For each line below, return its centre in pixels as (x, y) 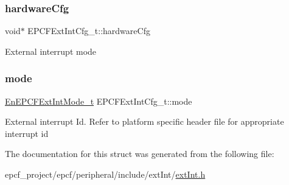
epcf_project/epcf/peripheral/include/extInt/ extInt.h (105, 174)
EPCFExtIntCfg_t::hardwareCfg (89, 31)
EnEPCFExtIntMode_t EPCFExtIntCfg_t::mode (99, 101)
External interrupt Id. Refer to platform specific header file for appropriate (144, 121)
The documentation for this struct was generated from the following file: (140, 154)
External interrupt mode (51, 51)
